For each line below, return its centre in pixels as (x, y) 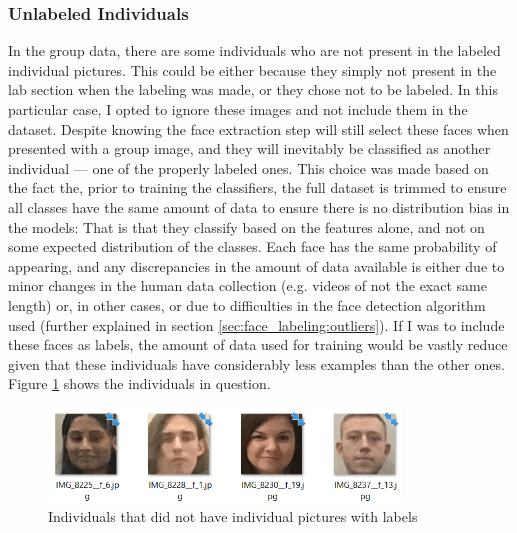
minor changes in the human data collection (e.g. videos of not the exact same (247, 285)
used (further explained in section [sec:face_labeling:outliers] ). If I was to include (256, 324)
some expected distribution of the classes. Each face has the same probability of (252, 246)
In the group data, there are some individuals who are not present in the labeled (254, 50)
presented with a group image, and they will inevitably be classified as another (249, 148)
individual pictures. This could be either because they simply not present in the (252, 69)
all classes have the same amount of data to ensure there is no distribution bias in (259, 206)
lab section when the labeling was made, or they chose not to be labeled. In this (253, 89)
